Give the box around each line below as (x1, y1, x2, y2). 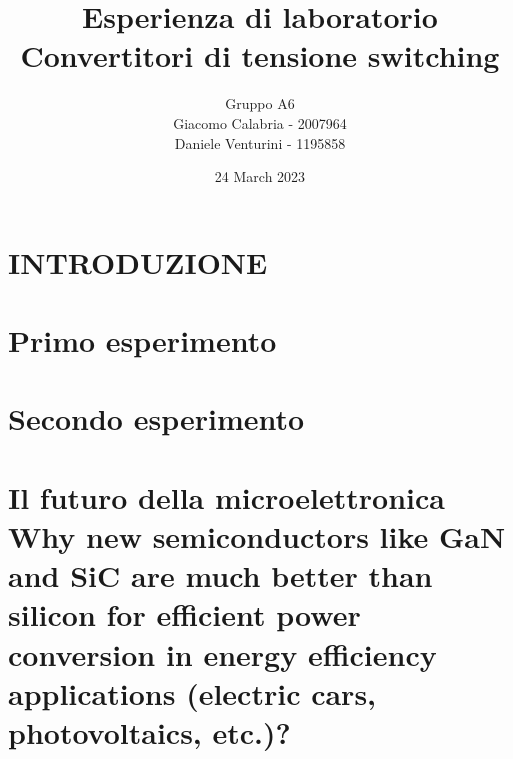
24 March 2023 (214, 166, 306, 187)
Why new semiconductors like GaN (8, 516, 506, 556)
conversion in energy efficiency (8, 633, 437, 674)
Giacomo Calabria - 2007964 (173, 112, 347, 133)
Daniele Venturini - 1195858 (174, 132, 346, 153)
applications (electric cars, (8, 672, 377, 713)
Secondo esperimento (8, 398, 305, 439)
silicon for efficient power (8, 594, 361, 635)
